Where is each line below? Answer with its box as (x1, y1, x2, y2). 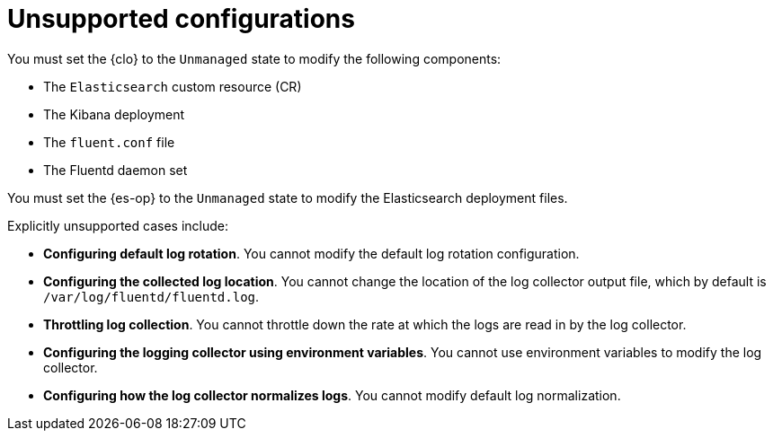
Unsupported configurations (7, 4, 355, 34)
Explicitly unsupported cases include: (7, 217, 228, 233)
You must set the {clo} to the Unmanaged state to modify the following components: (7, 50, 502, 66)
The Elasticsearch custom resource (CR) (43, 78, 302, 94)
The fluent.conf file (43, 134, 175, 150)
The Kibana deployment (43, 106, 185, 122)
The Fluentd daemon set (43, 162, 188, 178)
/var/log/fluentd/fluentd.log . (43, 288, 260, 304)
